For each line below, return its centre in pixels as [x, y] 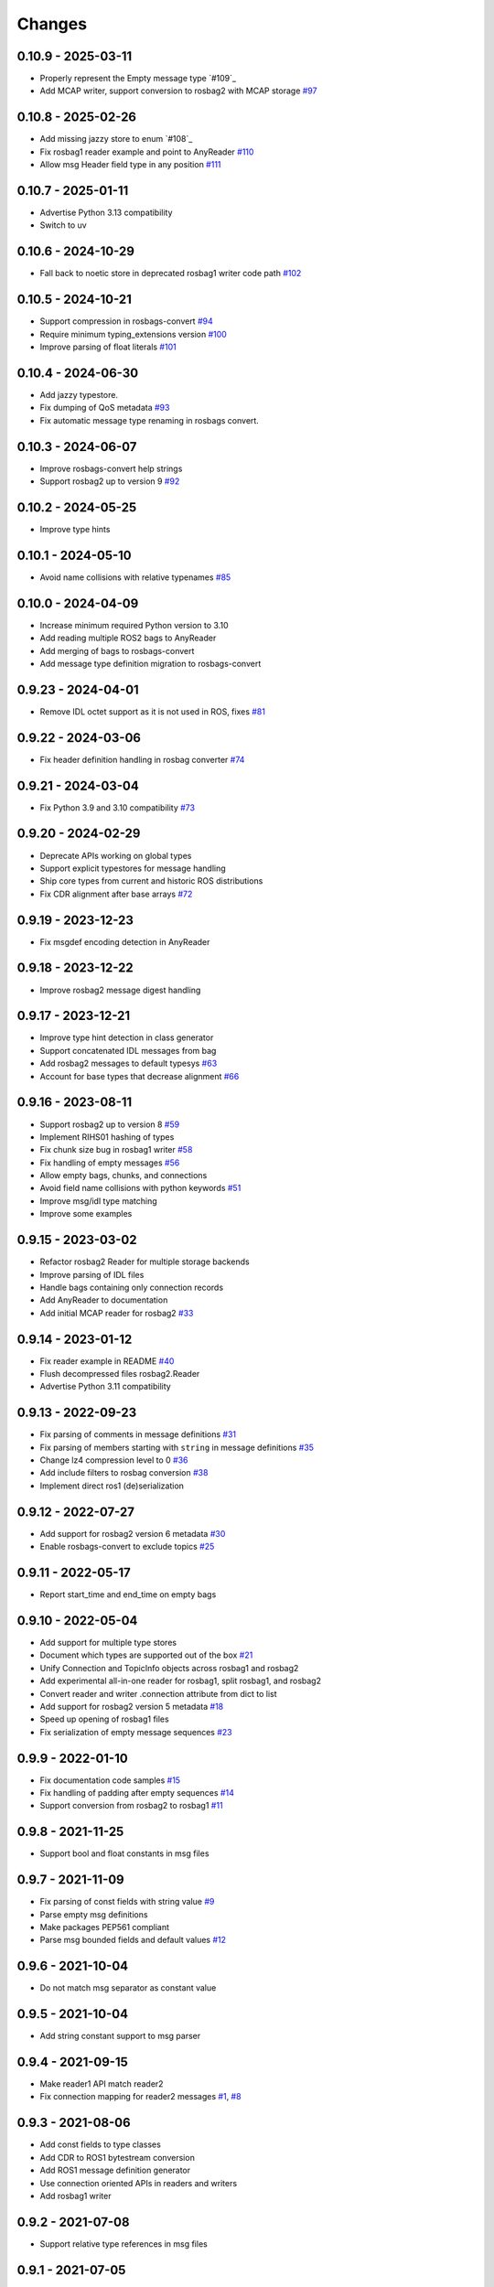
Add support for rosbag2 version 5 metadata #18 [132, 1706]
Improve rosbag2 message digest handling [120, 990]
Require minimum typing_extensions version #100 [134, 334]
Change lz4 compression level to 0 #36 [114, 1460]
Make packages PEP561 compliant [104, 1927]
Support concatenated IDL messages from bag [128, 1050]
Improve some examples [86, 1214]
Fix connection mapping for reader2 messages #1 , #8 [140, 2097]
